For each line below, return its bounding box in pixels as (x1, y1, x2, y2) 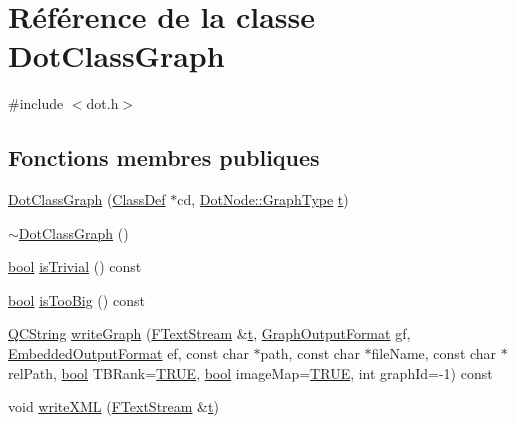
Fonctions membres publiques (8, 142, 320, 173)
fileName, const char (371, 343, 497, 364)
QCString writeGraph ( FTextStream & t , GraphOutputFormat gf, (8, 323, 411, 344)
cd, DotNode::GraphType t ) (177, 189, 349, 210)
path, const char (260, 343, 360, 364)
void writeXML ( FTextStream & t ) (8, 396, 219, 417)
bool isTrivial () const (8, 256, 142, 277)
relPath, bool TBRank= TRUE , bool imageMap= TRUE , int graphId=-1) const (8, 362, 493, 383)
